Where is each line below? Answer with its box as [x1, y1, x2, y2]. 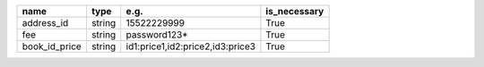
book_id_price [22, 40, 82, 53]
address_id [22, 17, 69, 29]
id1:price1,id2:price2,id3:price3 [125, 40, 255, 53]
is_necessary [265, 5, 324, 17]
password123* [125, 29, 188, 40]
